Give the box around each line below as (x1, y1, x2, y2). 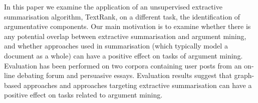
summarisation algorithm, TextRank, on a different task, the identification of (4, 11, 240, 21)
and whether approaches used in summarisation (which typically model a (4, 40, 228, 51)
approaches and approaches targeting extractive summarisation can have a (23, 79, 252, 90)
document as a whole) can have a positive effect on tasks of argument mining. (4, 50, 243, 60)
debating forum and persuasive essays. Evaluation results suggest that (17, 70, 232, 80)
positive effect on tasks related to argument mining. (4, 89, 163, 100)
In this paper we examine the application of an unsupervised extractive (4, 1, 222, 11)
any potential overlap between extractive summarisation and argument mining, (4, 30, 246, 41)
